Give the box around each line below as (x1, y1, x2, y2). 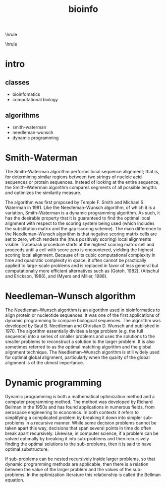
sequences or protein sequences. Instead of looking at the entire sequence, (5, 179, 160, 185)
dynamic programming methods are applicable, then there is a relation (5, 461, 149, 467)
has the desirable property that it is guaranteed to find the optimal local (5, 215, 150, 221)
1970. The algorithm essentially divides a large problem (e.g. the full (5, 328, 143, 334)
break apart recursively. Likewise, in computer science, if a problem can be (5, 430, 159, 436)
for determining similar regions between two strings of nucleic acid (5, 174, 142, 180)
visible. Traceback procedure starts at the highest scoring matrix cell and (5, 241, 155, 247)
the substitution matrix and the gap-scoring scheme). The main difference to (5, 225, 162, 231)
